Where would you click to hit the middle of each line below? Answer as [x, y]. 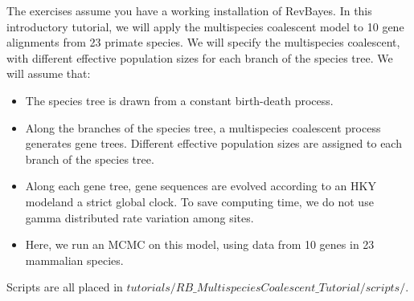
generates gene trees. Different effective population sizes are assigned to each [213, 143]
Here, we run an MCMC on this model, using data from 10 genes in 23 [200, 244]
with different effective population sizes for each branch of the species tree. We [200, 57]
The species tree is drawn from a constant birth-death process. [179, 100]
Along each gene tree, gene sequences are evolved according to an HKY [201, 186]
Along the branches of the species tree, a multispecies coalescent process [203, 127]
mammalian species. [74, 260]
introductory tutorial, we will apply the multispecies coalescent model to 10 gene [205, 26]
